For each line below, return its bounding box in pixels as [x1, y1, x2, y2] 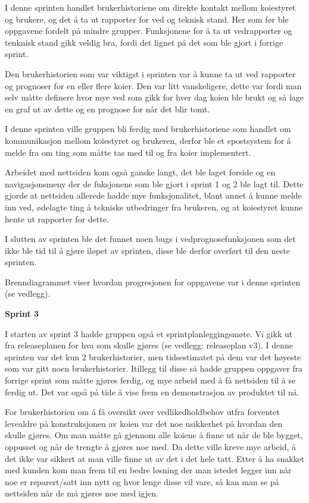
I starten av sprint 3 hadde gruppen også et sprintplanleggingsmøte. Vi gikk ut [5, 327, 293, 339]
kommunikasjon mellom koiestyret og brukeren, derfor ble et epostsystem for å [5, 134, 291, 146]
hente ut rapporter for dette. [5, 212, 109, 225]
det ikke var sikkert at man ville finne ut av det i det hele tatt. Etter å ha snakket [5, 452, 305, 464]
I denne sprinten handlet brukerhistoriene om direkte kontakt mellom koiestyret [5, 1, 296, 13]
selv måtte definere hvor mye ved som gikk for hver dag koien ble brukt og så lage [5, 91, 304, 103]
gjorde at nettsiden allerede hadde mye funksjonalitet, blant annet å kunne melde [5, 189, 302, 202]
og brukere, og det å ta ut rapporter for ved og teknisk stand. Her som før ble [5, 12, 289, 25]
